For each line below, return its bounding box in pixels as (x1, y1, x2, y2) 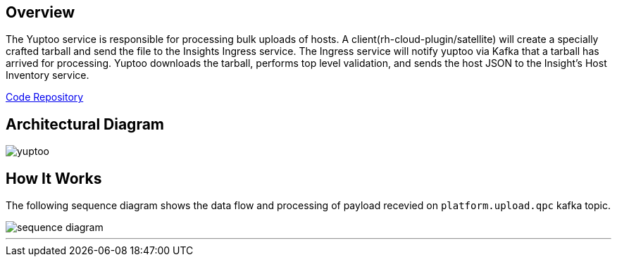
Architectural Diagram (6, 115, 165, 133)
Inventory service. (6, 69, 89, 82)
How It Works (6, 169, 102, 187)
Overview (6, 4, 75, 21)
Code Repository (6, 91, 84, 104)
